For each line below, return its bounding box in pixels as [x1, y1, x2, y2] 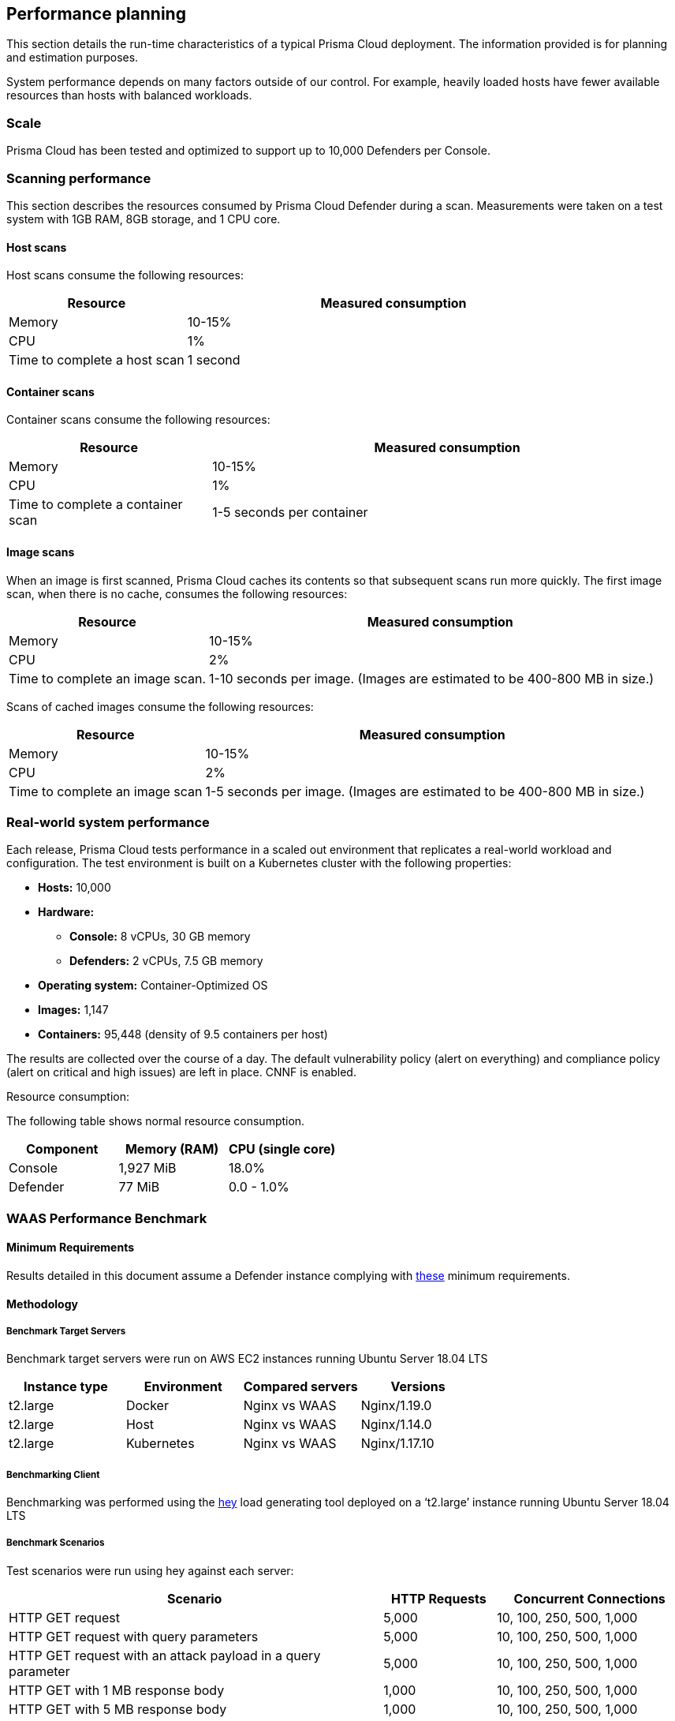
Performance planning [6, 4, 186, 24]
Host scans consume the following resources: [6, 268, 244, 282]
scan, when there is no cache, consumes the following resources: [6, 586, 348, 600]
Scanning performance [6, 170, 151, 186]
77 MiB [118, 1179, 160, 1195]
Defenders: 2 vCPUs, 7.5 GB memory [69, 954, 263, 968]
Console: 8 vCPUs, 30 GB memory [69, 930, 251, 944]
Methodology [6, 1296, 78, 1311]
